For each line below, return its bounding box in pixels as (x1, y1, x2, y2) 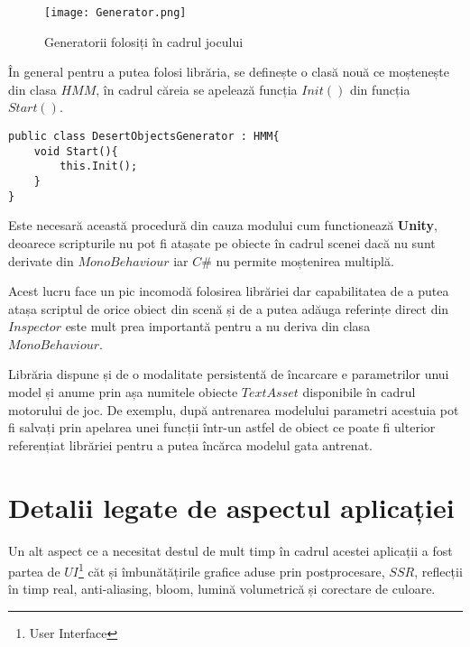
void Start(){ (33, 144, 118, 158)
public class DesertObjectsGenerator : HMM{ (8, 130, 280, 143)
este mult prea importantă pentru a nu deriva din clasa (65, 317, 371, 336)
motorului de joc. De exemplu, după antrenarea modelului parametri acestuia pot (8, 400, 459, 419)
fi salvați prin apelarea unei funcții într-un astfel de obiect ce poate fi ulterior (8, 418, 436, 437)
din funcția (349, 79, 410, 98)
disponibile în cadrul (302, 383, 416, 402)
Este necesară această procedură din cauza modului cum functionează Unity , (8, 216, 438, 235)
